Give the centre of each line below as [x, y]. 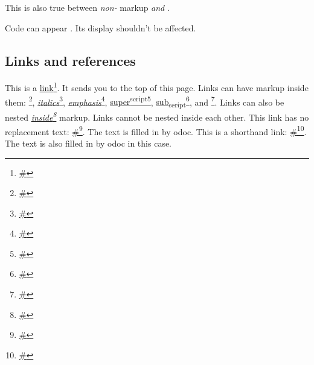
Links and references [70, 60]
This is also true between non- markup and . [87, 7]
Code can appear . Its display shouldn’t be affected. [101, 27]
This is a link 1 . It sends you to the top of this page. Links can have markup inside [157, 87]
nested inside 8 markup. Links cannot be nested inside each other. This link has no [157, 116]
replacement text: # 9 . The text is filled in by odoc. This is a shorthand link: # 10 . [156, 130]
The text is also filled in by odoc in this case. [88, 143]
